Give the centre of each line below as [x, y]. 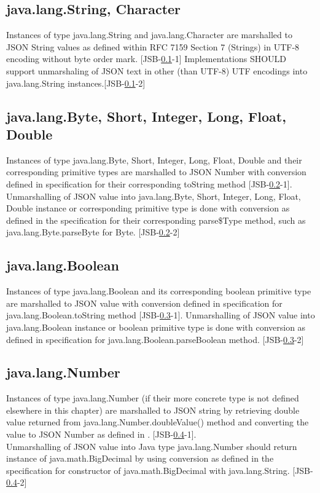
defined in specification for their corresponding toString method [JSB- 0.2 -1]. [149, 183]
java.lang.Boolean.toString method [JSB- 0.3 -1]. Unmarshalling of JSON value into [161, 315]
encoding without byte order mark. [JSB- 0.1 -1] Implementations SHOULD [146, 59]
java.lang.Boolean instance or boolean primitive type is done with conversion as [156, 327]
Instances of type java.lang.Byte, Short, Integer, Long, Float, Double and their [154, 160]
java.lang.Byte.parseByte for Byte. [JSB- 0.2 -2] [93, 232]
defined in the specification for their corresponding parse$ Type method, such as [156, 220]
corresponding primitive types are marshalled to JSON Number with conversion [156, 172]
